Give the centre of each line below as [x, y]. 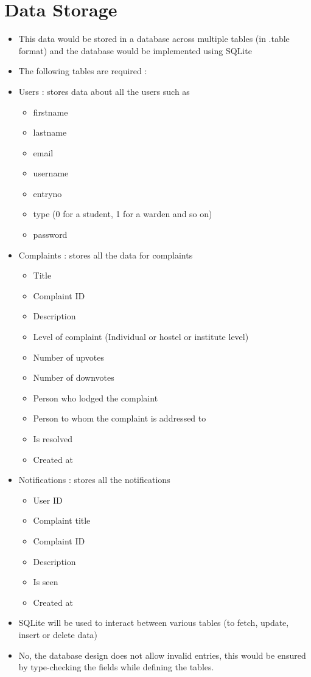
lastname [50, 132]
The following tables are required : [83, 71]
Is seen [46, 582]
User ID [48, 500]
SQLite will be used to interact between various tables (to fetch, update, [154, 623]
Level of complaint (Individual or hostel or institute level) [141, 337]
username [51, 173]
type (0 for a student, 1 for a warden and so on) [123, 214]
